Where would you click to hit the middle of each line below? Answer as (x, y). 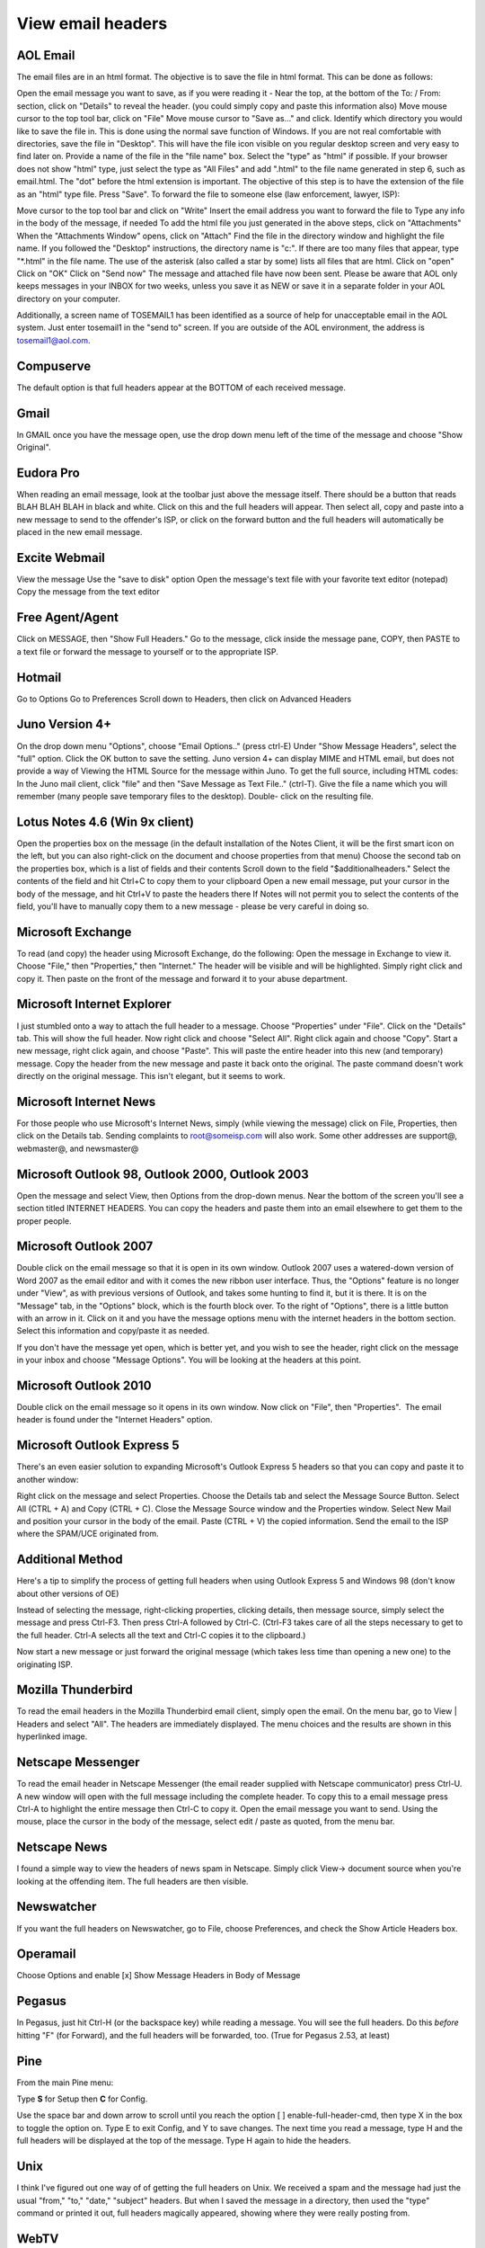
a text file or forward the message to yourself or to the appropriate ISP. (147, 651)
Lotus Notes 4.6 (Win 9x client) (106, 821)
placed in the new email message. (79, 532)
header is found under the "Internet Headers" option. (115, 1420)
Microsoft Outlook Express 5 (98, 1445)
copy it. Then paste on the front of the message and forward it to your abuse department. (182, 978)
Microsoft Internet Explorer (94, 1004)
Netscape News (62, 1847)
